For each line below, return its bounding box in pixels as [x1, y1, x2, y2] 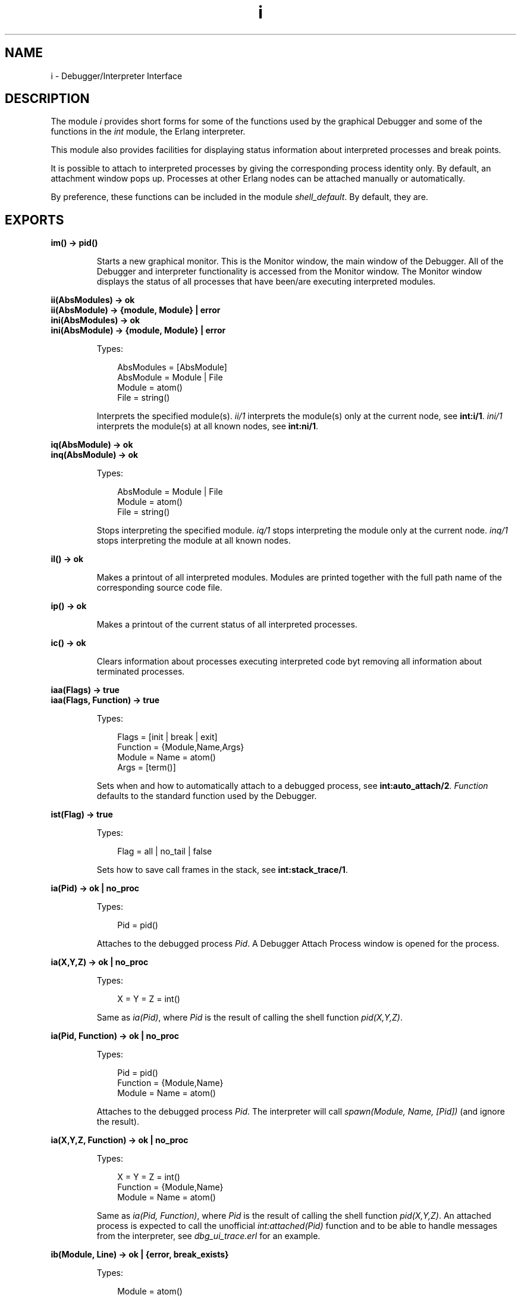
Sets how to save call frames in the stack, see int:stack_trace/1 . [96, 865, 348, 875]
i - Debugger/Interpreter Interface [51, 70, 183, 81]
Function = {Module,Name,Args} [117, 742, 244, 753]
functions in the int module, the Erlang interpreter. [51, 126, 246, 137]
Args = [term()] [117, 762, 176, 773]
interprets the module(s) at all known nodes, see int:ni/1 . [96, 421, 319, 432]
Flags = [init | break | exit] [117, 732, 218, 742]
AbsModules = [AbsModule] [117, 362, 227, 373]
